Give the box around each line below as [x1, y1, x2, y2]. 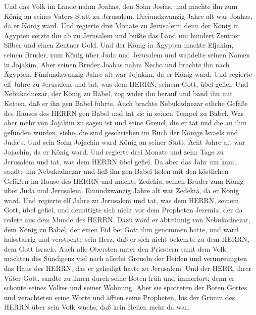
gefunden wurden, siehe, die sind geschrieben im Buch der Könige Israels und [4, 127, 238, 137]
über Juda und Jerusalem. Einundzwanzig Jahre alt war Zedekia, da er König [4, 185, 239, 196]
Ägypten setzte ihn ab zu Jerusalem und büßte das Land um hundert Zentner [4, 30, 240, 40]
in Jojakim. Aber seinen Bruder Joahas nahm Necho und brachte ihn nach [4, 59, 230, 69]
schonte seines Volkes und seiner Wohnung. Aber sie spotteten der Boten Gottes [4, 282, 247, 293]
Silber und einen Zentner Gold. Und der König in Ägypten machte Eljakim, [4, 40, 234, 50]
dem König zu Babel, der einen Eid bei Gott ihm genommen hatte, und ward [4, 224, 239, 234]
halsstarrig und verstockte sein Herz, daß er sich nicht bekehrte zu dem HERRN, [4, 234, 250, 244]
